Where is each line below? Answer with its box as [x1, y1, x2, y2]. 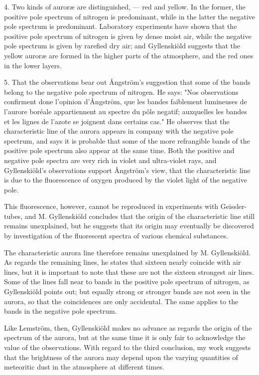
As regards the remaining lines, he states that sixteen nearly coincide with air [4, 257, 241, 267]
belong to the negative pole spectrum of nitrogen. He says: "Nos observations [4, 86, 239, 97]
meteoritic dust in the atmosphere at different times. [4, 362, 164, 372]
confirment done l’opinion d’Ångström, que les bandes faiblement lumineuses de [4, 96, 247, 107]
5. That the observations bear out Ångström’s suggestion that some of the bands [4, 77, 251, 87]
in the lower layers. [4, 60, 62, 70]
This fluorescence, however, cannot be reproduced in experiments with [4, 201, 219, 211]
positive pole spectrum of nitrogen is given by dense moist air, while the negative [4, 30, 252, 41]
